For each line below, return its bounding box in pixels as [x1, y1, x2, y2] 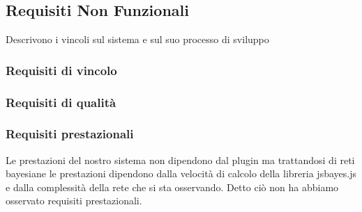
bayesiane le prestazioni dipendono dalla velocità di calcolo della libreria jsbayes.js [6, 166, 356, 181]
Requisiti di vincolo [6, 61, 117, 79]
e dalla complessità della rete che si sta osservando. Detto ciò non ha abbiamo [6, 179, 339, 194]
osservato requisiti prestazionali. [6, 193, 142, 208]
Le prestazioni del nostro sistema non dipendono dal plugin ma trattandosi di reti [6, 152, 355, 167]
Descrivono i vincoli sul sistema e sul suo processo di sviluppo [6, 32, 269, 47]
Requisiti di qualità [6, 93, 116, 111]
